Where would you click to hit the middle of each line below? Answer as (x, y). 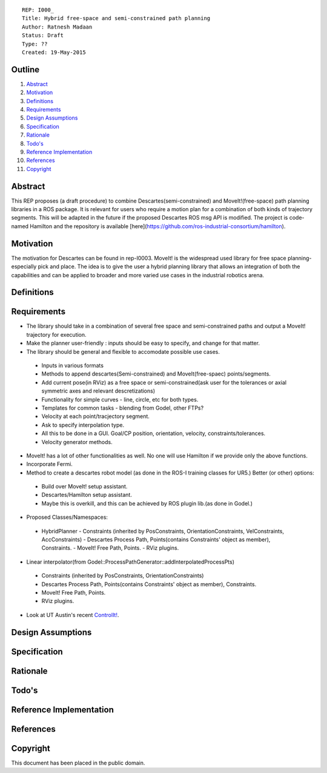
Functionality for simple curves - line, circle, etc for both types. (120, 399)
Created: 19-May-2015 (54, 52)
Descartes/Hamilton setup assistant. (87, 495)
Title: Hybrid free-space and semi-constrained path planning (116, 19)
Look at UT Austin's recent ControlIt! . (73, 615)
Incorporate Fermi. (49, 464)
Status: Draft (43, 35)
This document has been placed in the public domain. (78, 763)
